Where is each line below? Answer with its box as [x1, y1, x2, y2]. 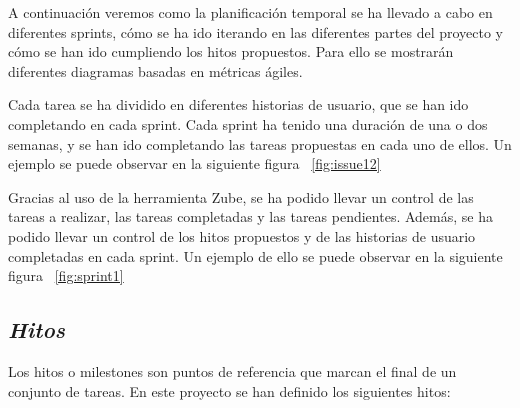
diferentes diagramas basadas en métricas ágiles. [8, 60, 303, 81]
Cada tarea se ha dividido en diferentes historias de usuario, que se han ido [8, 94, 469, 115]
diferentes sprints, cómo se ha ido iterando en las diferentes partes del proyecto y [8, 21, 504, 42]
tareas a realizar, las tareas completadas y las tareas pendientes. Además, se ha [8, 206, 493, 227]
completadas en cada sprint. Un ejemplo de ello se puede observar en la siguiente [8, 245, 503, 266]
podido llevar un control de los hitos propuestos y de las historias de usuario [8, 225, 476, 246]
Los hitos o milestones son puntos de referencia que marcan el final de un [8, 360, 457, 381]
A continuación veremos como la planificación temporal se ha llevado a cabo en [8, 2, 493, 22]
